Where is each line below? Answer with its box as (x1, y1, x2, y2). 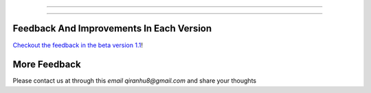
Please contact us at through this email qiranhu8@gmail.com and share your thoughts (12, 77, 257, 85)
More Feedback (12, 59, 82, 70)
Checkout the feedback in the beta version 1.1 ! (12, 41, 144, 49)
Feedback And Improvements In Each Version (12, 23, 212, 34)
